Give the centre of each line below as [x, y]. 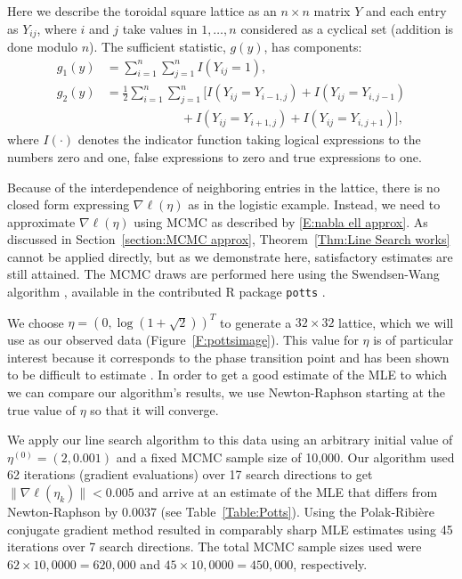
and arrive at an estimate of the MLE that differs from [288, 491]
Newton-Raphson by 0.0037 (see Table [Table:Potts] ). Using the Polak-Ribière [221, 511]
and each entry [406, 11]
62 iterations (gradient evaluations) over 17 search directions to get [190, 474]
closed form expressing [69, 204]
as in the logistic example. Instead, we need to [314, 204]
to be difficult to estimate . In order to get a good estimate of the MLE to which [227, 375]
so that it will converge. [154, 409]
